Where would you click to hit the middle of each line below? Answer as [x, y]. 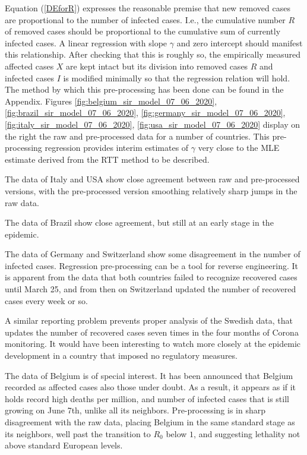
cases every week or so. [46, 300]
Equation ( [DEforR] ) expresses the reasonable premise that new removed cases [148, 8]
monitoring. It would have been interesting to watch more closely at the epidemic [153, 344]
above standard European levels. [64, 445]
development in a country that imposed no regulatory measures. [121, 356]
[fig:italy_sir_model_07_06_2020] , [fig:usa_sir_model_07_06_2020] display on [153, 124]
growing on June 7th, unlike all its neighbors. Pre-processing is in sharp [135, 410]
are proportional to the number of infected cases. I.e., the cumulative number [145, 19]
